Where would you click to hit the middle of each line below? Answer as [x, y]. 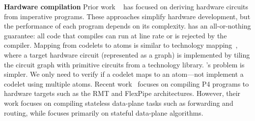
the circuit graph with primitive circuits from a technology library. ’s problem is [124, 64]
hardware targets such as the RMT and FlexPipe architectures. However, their [122, 93]
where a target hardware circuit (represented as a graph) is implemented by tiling [127, 54]
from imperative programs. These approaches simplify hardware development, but [127, 16]
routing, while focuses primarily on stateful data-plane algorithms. [104, 112]
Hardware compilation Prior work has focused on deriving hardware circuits [126, 6]
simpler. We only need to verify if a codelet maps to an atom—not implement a [124, 74]
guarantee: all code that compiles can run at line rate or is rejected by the [115, 35]
